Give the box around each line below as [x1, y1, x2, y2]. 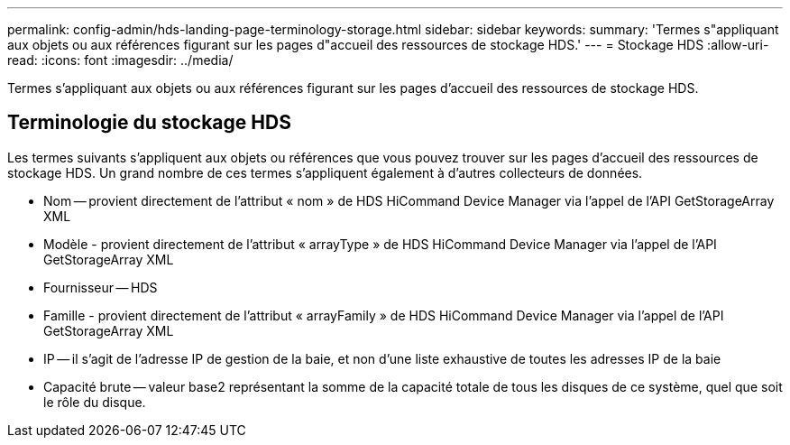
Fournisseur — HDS [43, 279, 158, 295]
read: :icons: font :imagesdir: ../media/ [7, 52, 234, 68]
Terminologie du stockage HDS [7, 111, 291, 134]
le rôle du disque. [43, 394, 146, 410]
